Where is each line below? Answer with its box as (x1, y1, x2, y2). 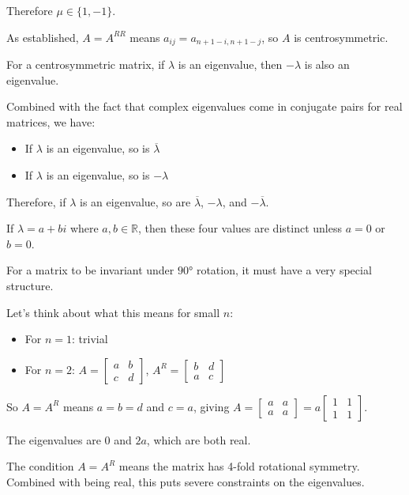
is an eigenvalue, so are (80, 193, 191, 210)
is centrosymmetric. (294, 28, 388, 45)
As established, (6, 28, 79, 45)
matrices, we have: (6, 113, 96, 130)
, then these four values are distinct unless (138, 220, 342, 236)
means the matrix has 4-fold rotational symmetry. (118, 458, 360, 474)
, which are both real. (146, 431, 251, 448)
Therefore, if (6, 193, 66, 210)
